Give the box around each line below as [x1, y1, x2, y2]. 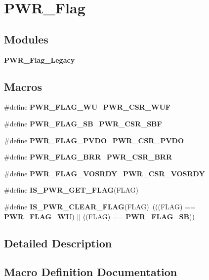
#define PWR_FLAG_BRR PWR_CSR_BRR [4, 152, 172, 162]
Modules [4, 31, 48, 46]
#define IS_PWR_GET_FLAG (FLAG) [4, 185, 138, 195]
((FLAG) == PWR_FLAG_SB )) [83, 211, 195, 221]
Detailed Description [4, 235, 112, 250]
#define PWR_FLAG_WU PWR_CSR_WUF [4, 102, 170, 112]
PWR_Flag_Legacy [4, 54, 75, 65]
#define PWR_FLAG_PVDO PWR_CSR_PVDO [4, 135, 184, 145]
